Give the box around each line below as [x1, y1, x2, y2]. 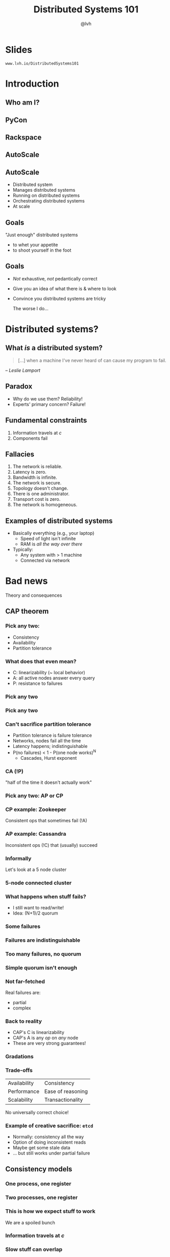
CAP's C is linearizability [12, 1029, 65, 1036]
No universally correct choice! [5, 1109, 69, 1116]
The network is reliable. [12, 463, 62, 470]
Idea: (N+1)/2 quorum [12, 910, 58, 916]
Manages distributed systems [12, 187, 76, 193]
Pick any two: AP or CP [5, 792, 63, 799]
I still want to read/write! [12, 905, 64, 911]
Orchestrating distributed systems [12, 198, 85, 204]
